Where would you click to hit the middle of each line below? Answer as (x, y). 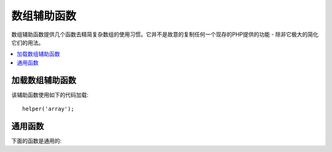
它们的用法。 (28, 42)
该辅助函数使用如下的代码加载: (50, 94)
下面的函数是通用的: (37, 140)
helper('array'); (48, 109)
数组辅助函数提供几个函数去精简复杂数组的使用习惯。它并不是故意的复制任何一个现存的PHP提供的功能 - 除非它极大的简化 (165, 34)
